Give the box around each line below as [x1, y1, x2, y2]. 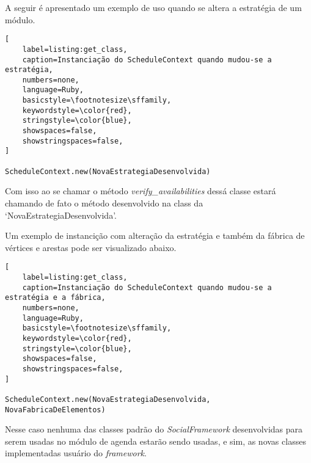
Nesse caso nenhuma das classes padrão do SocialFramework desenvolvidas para [5, 423, 303, 436]
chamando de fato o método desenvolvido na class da [5, 196, 203, 209]
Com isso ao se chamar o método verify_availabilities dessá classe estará [5, 184, 276, 197]
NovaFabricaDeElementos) [5, 405, 106, 414]
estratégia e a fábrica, [5, 293, 106, 302]
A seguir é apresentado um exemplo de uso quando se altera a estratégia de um [5, 1, 302, 13]
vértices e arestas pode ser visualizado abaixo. [5, 241, 177, 253]
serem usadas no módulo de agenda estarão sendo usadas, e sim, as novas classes [5, 434, 306, 447]
